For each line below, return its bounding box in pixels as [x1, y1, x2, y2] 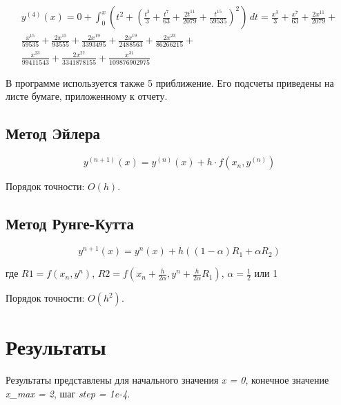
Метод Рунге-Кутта [6, 213, 135, 234]
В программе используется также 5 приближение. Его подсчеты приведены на [6, 75, 334, 90]
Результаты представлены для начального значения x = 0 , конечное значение [6, 373, 329, 387]
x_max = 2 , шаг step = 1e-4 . [6, 386, 130, 400]
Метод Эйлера [6, 123, 101, 144]
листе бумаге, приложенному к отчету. [6, 89, 168, 103]
